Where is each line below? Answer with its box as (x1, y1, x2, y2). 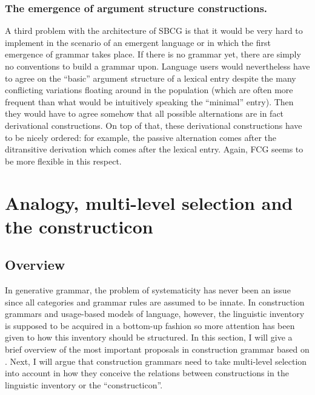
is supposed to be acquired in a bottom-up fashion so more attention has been (5, 319, 295, 331)
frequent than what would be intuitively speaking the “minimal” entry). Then (5, 95, 294, 108)
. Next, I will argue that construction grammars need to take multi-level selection (5, 354, 307, 367)
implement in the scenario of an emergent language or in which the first (5, 36, 271, 48)
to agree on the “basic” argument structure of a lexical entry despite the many (5, 71, 296, 84)
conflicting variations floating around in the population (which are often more (5, 83, 293, 96)
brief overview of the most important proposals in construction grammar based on (5, 343, 310, 356)
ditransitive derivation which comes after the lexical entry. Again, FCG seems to (5, 143, 303, 155)
